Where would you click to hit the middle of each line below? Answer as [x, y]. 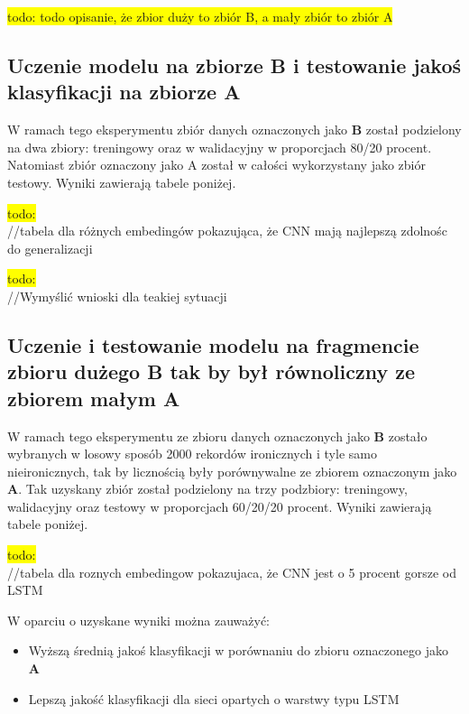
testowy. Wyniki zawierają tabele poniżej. [122, 182]
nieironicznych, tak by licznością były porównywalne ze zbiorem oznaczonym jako [232, 471]
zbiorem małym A [94, 398]
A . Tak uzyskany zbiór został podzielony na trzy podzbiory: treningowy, [207, 489]
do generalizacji [50, 248]
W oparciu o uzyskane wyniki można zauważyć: [138, 620]
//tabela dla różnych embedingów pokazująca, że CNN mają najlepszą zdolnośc [227, 231]
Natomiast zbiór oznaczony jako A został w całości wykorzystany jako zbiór [217, 165]
